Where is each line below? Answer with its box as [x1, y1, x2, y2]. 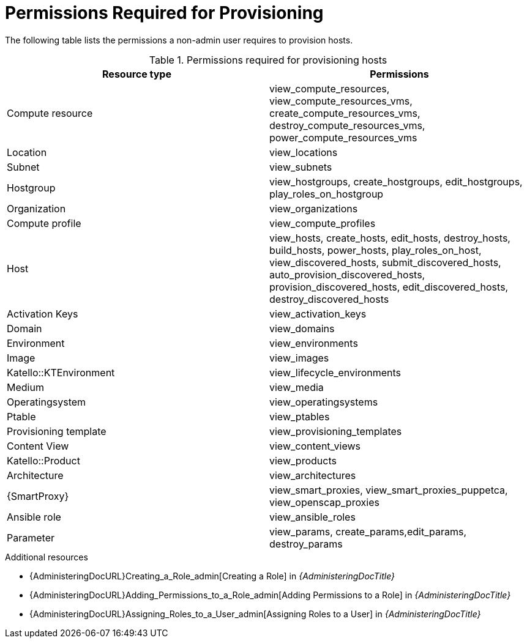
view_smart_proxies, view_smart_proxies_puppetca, [269, 483, 508, 496]
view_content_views [269, 439, 361, 452]
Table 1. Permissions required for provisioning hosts [149, 53, 387, 66]
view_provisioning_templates [269, 425, 402, 437]
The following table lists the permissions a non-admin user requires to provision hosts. [5, 34, 353, 45]
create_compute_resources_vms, [269, 106, 420, 119]
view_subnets [269, 160, 332, 173]
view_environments [269, 336, 358, 349]
